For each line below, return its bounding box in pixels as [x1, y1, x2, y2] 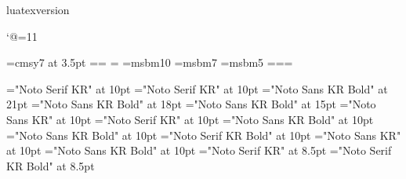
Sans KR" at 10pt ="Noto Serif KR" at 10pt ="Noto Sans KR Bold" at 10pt [6, 111, 374, 127]
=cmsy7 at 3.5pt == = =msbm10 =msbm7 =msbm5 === [6, 54, 293, 71]
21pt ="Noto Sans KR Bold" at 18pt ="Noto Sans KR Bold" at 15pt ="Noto [6, 96, 376, 112]
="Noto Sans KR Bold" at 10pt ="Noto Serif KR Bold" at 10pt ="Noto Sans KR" [6, 126, 401, 143]
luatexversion [6, 2, 70, 17]
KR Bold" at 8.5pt [6, 157, 95, 174]
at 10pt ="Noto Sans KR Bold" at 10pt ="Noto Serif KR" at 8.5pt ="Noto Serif [6, 142, 392, 159]
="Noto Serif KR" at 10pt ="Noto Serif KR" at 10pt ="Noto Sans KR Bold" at [6, 80, 388, 97]
